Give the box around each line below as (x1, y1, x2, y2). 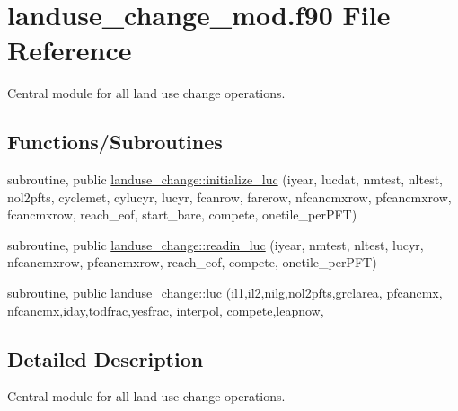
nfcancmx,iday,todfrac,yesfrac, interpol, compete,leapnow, (7, 300, 324, 319)
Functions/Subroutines (7, 128, 223, 156)
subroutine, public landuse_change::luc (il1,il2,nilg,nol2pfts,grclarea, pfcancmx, (7, 283, 443, 302)
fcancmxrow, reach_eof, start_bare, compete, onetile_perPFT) (7, 205, 357, 224)
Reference (7, 31, 132, 68)
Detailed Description (7, 344, 204, 372)
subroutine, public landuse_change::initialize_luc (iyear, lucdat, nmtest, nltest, (7, 170, 444, 189)
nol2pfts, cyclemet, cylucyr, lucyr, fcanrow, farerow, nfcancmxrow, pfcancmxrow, (7, 187, 452, 206)
